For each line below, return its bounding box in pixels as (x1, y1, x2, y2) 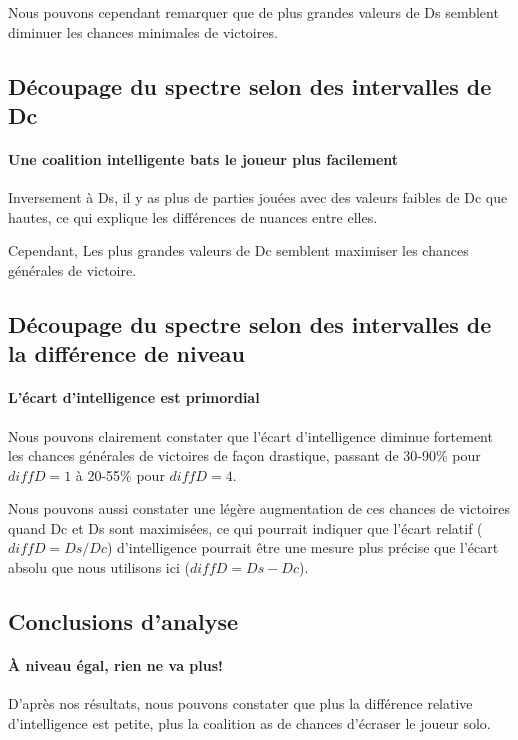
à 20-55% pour (75, 464, 165, 485)
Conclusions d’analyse (8, 606, 239, 637)
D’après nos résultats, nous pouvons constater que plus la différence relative (8, 693, 473, 714)
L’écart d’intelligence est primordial (8, 387, 260, 408)
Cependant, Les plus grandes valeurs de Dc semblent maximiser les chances (8, 240, 469, 261)
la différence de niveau (8, 338, 245, 369)
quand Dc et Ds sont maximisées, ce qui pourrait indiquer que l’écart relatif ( (8, 517, 483, 538)
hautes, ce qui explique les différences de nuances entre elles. (8, 206, 378, 227)
